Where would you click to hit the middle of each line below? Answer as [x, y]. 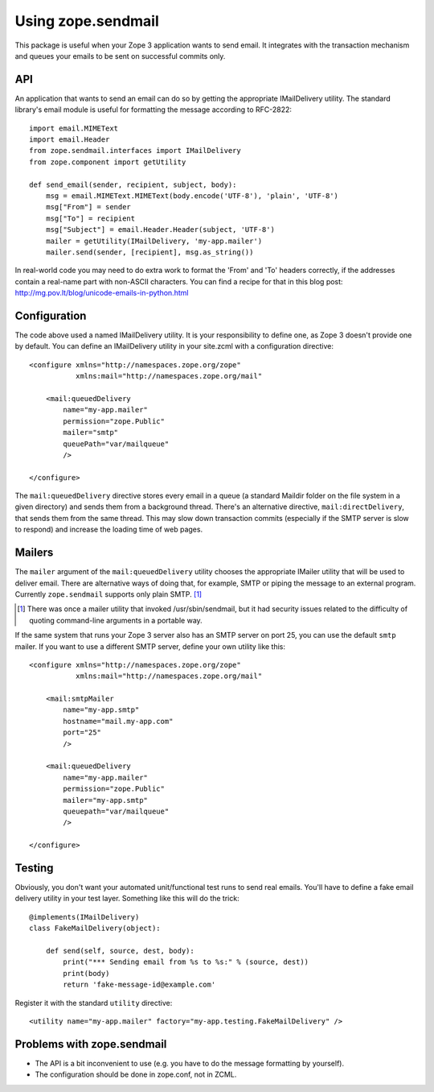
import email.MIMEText [74, 128]
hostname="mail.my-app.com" [118, 721]
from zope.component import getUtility [108, 162]
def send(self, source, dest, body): [120, 951]
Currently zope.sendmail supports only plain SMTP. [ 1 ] [108, 594]
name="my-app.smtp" [101, 710]
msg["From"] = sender [88, 207]
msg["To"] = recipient [90, 218]
